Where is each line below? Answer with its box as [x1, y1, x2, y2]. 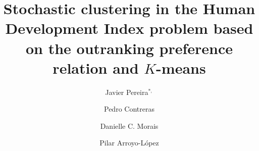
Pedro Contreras [104, 104, 154, 114]
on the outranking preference [25, 37, 233, 58]
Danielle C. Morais [100, 120, 159, 131]
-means [156, 57, 206, 78]
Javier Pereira [105, 86, 148, 97]
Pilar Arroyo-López [99, 137, 159, 148]
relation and [53, 57, 139, 78]
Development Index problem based [5, 18, 253, 38]
